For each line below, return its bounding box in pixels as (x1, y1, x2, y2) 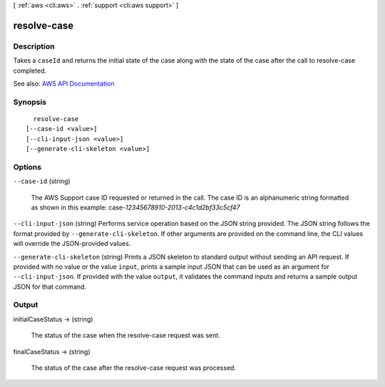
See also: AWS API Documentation (13, 79, 115, 88)
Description (13, 41, 55, 51)
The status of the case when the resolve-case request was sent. (31, 331, 220, 340)
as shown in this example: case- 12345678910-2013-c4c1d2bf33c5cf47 (31, 203, 240, 212)
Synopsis (13, 97, 46, 107)
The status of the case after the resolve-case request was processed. (31, 363, 237, 372)
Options (13, 162, 42, 172)
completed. (13, 66, 46, 75)
